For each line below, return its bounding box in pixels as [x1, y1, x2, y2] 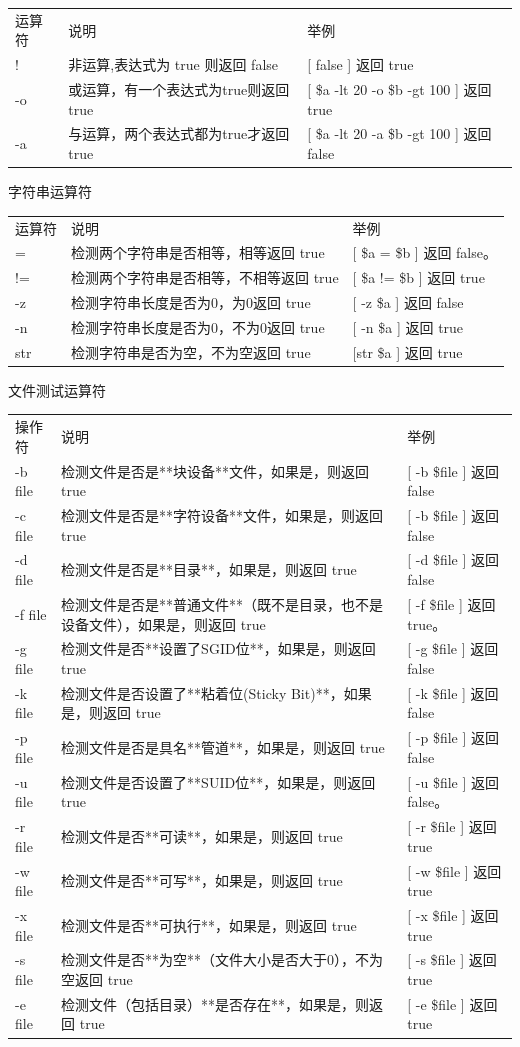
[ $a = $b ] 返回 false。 [352, 242, 497, 263]
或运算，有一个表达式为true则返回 [68, 79, 290, 100]
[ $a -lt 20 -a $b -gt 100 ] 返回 [307, 123, 492, 144]
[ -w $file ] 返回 [407, 860, 502, 881]
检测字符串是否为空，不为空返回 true [71, 341, 311, 362]
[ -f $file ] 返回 [407, 593, 496, 614]
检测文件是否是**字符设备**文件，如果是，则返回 [61, 505, 384, 526]
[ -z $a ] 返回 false [352, 292, 464, 313]
